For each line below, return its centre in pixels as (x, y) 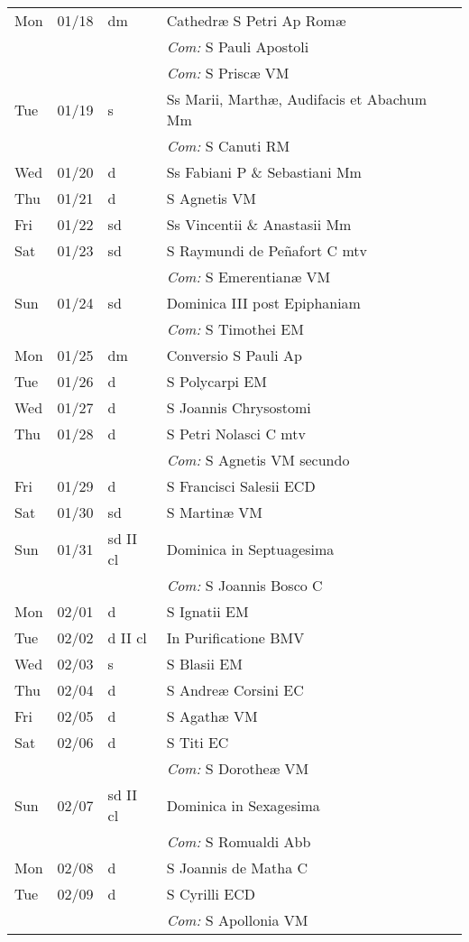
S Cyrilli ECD (211, 894)
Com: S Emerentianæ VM (248, 277)
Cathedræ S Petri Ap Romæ (256, 20)
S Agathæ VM (212, 716)
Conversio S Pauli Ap (234, 355)
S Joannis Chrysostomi (239, 407)
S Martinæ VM (215, 512)
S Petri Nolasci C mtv (236, 434)
